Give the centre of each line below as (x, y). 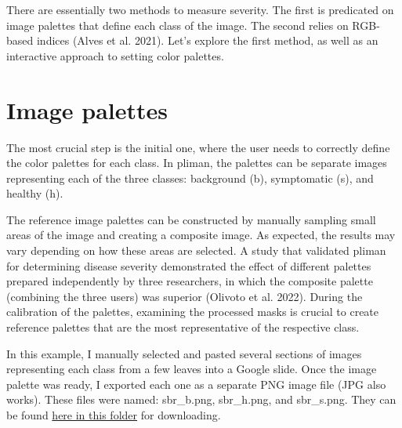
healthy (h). (35, 193)
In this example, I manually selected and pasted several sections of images (184, 353)
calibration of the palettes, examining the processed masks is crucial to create (193, 312)
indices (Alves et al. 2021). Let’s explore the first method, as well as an (207, 40)
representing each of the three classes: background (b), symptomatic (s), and (190, 178)
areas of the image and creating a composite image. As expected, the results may (201, 235)
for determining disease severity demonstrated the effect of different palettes (189, 265)
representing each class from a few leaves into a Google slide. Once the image (192, 369)
